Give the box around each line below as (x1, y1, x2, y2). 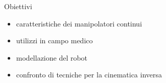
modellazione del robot (16, 52, 88, 63)
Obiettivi (4, 1, 32, 11)
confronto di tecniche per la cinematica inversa (16, 69, 162, 80)
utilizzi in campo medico (16, 35, 93, 46)
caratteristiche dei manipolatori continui (16, 18, 142, 29)
